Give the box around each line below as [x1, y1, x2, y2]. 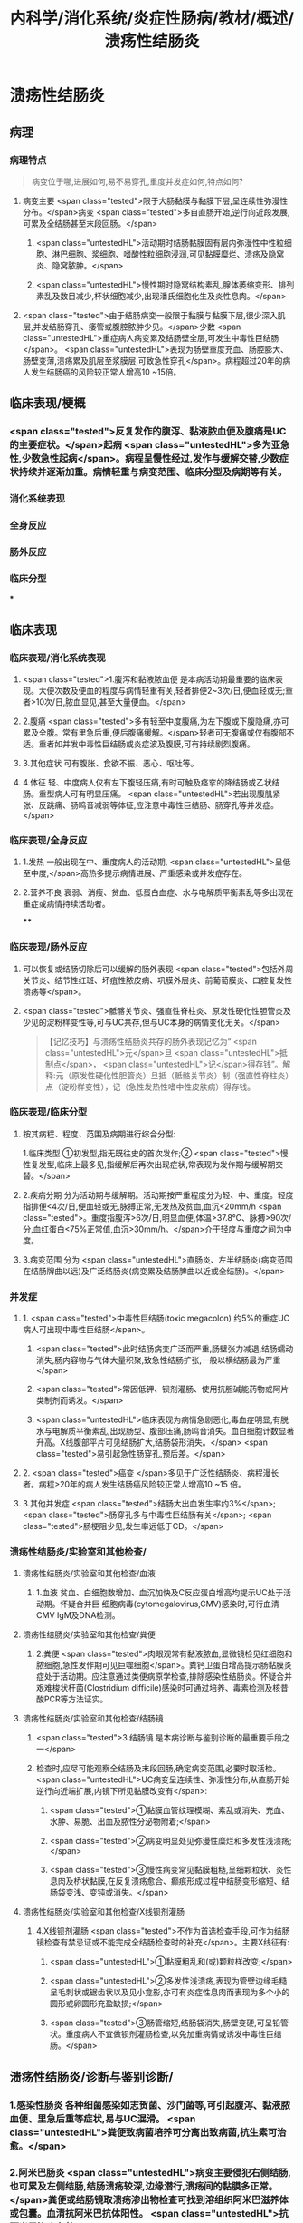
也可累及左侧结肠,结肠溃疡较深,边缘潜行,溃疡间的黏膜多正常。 [9, 2179, 279, 2192]
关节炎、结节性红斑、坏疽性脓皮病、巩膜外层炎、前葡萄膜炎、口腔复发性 [22, 974, 292, 985]
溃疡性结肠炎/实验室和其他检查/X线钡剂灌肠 [22, 1906, 185, 1917]
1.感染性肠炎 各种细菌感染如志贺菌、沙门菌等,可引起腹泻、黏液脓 [9, 2099, 291, 2111]
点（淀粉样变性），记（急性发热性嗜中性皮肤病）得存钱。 [44, 1081, 256, 1092]
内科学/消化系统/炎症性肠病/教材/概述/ [9, 8, 295, 29]
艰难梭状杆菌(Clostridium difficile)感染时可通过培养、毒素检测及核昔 [35, 1682, 289, 1693]
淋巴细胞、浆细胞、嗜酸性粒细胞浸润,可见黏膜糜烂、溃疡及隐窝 [52, 249, 285, 259]
